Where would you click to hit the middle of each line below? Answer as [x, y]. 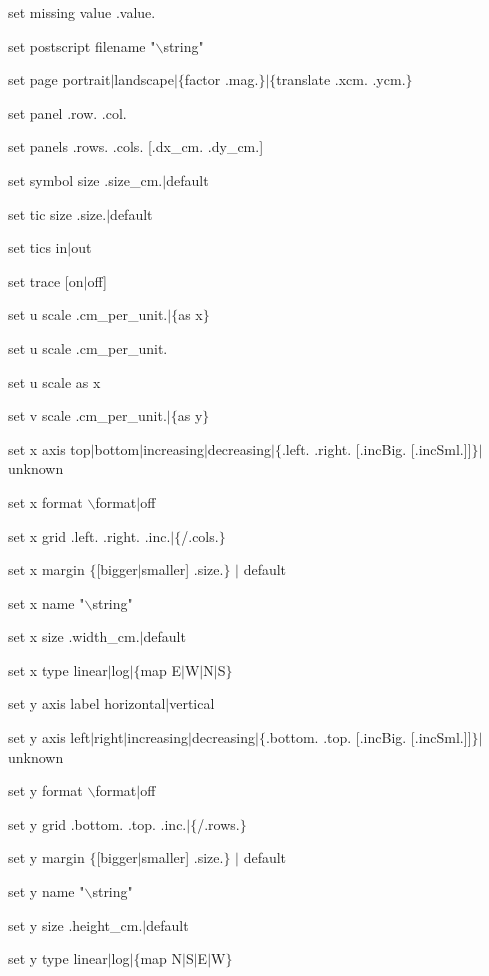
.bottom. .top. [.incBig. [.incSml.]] [368, 737]
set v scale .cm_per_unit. [87, 415]
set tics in [38, 247]
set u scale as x [54, 381]
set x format [45, 501]
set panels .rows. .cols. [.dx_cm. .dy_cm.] [136, 146]
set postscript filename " [82, 45]
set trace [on [46, 280]
